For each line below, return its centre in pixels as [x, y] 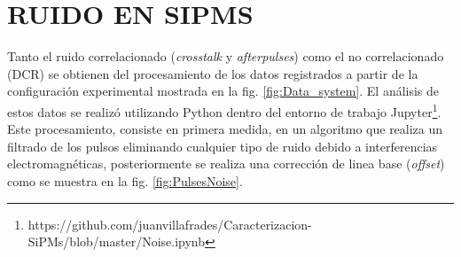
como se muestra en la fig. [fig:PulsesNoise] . [125, 180]
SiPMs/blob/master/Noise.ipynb [117, 241]
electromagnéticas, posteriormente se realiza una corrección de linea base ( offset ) [226, 164]
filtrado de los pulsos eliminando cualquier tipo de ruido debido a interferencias [223, 146]
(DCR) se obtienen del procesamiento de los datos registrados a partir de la [213, 73]
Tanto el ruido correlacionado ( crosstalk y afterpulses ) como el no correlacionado [226, 56]
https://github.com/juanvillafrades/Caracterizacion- [170, 224]
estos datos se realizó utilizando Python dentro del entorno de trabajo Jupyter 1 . [224, 110]
